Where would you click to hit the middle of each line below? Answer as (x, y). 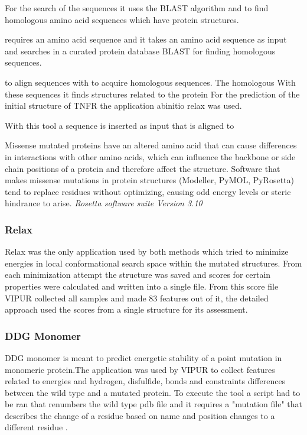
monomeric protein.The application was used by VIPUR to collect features (140, 369)
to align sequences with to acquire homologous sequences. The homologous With (150, 82)
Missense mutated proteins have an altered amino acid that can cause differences (151, 145)
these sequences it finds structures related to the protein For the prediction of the (152, 94)
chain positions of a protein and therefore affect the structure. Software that (143, 168)
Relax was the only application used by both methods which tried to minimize (147, 251)
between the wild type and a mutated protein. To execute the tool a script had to (153, 392)
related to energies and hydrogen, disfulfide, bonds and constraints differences (145, 381)
